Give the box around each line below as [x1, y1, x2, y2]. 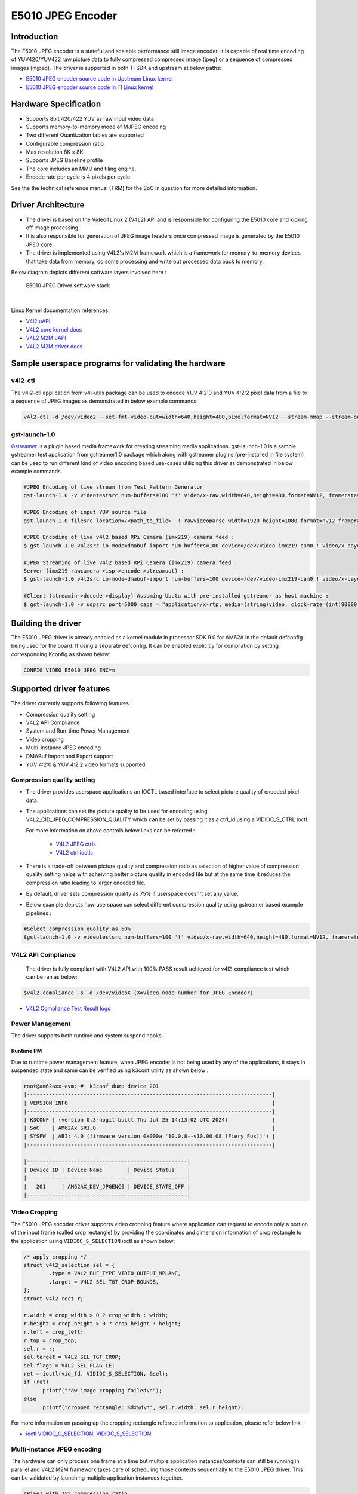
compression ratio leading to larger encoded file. [26, 879, 146, 886]
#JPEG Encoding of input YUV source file [23, 509, 147, 516]
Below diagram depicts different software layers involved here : [11, 268, 166, 275]
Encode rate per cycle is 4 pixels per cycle [26, 173, 131, 180]
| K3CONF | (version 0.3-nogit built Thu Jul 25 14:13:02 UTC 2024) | [23, 1116, 276, 1123]
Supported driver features [11, 684, 110, 694]
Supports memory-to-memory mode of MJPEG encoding [26, 123, 166, 130]
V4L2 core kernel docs [26, 326, 82, 333]
